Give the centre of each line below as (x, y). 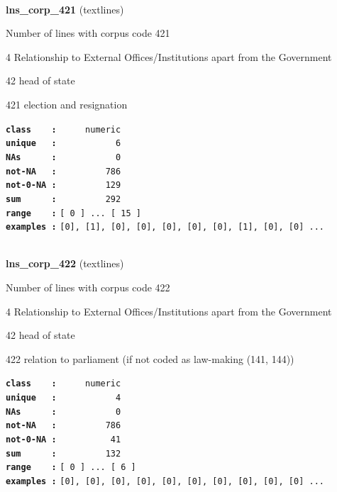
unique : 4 (63, 398)
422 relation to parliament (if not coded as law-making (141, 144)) (150, 358)
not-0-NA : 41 (63, 440)
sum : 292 (63, 199)
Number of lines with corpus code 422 (88, 287)
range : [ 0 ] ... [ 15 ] (73, 213)
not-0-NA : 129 (63, 185)
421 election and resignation (67, 104)
